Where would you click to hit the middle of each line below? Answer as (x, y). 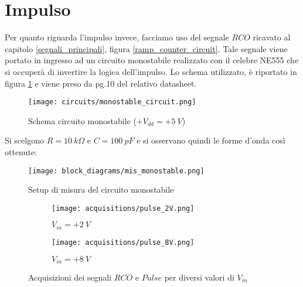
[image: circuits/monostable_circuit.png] (112, 102)
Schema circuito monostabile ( (82, 120)
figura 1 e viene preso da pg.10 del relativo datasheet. (101, 83)
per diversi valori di (199, 277)
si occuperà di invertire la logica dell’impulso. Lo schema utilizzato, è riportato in (151, 71)
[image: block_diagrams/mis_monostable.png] (116, 171)
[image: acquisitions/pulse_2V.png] (123, 208)
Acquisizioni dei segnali (70, 277)
